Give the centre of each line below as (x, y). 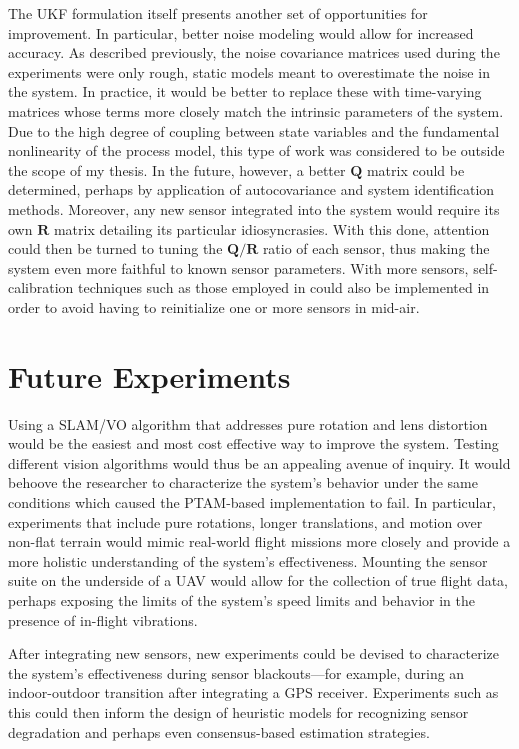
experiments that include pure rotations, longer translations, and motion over (245, 521)
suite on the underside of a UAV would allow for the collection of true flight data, (258, 580)
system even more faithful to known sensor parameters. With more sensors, (238, 267)
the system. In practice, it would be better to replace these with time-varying (245, 91)
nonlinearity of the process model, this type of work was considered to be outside (256, 150)
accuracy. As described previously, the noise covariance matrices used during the (254, 52)
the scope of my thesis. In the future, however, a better (177, 169)
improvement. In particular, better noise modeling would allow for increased (241, 32)
